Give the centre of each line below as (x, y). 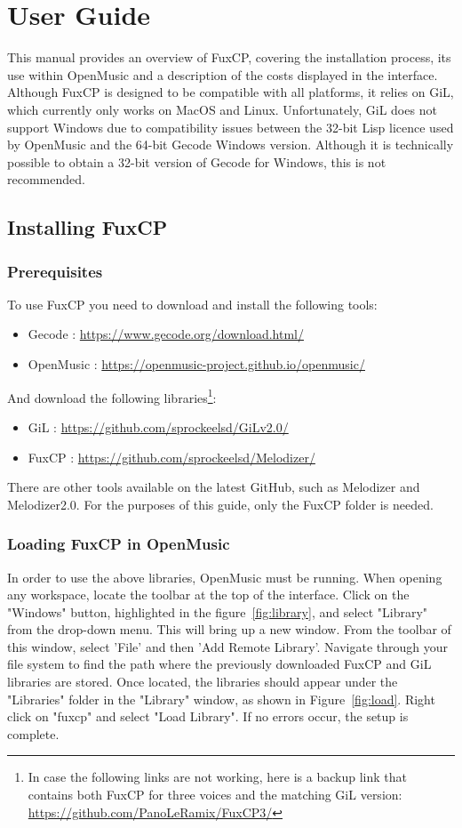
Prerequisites (55, 271)
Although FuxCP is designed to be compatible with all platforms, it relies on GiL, (231, 92)
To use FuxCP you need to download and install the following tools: (192, 304)
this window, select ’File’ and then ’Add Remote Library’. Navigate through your (227, 646)
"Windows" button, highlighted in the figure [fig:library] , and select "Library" (218, 611)
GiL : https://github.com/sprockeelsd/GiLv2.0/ (158, 426)
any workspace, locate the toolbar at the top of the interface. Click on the (208, 595)
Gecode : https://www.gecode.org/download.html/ (166, 334)
